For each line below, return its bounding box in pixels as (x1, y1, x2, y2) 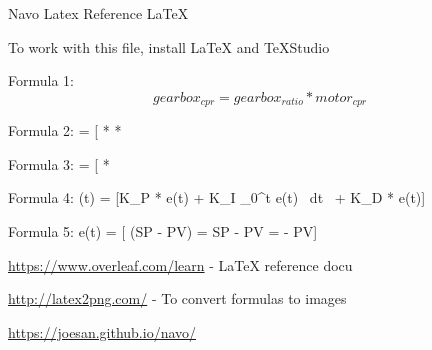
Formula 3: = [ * (8, 153, 110, 174)
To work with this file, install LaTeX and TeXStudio (8, 36, 330, 57)
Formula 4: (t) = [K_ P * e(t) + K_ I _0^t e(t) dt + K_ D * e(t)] (8, 187, 426, 208)
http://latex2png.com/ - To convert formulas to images (8, 288, 347, 309)
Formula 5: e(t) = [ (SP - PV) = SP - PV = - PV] (8, 221, 318, 242)
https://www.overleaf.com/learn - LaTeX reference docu (8, 254, 353, 275)
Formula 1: (8, 70, 74, 91)
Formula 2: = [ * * (8, 120, 122, 141)
